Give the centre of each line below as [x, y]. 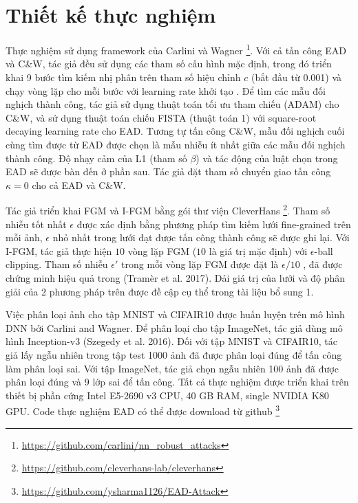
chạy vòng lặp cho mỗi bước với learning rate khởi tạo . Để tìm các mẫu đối [166, 90]
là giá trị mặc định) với [258, 250]
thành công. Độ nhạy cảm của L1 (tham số [96, 158]
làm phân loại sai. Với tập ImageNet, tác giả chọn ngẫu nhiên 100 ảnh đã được [172, 368]
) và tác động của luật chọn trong [267, 158]
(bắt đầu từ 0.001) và [296, 77]
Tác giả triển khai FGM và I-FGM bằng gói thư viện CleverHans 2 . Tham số [168, 209]
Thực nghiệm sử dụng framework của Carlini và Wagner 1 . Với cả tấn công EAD [176, 49]
